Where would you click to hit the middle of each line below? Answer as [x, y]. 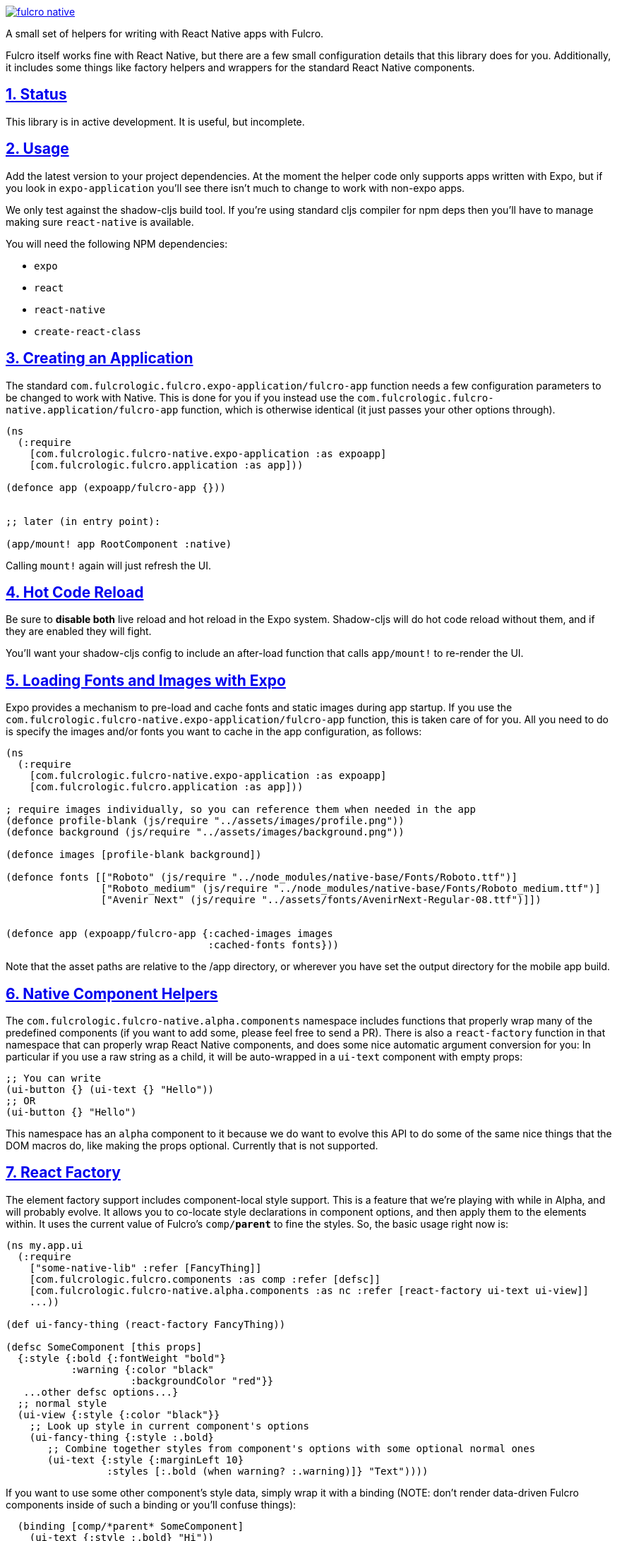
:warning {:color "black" [143, 1369]
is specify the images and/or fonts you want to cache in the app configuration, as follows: [214, 732]
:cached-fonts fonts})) [274, 945]
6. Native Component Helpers [112, 993]
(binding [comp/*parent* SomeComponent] [131, 1526]
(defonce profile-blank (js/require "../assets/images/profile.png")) [205, 821]
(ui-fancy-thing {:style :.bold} [122, 1437]
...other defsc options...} [101, 1392]
